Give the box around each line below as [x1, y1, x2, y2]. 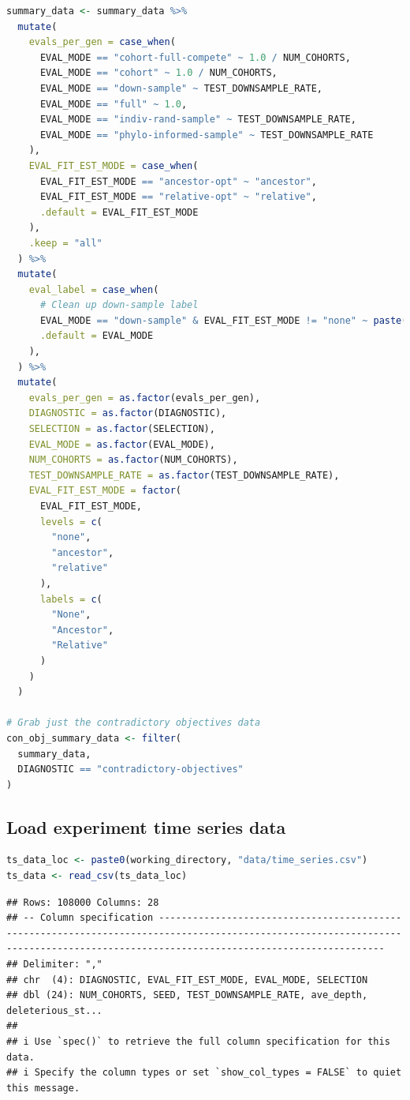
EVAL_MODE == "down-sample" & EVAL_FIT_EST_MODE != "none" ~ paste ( [39, 314, 408, 326]
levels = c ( [39, 516, 102, 527]
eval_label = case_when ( [28, 283, 159, 295]
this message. [6, 1082, 80, 1094]
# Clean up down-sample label [39, 299, 199, 311]
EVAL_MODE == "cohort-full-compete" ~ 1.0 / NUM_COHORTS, [39, 51, 351, 63]
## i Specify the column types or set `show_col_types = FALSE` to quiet [6, 1067, 402, 1079]
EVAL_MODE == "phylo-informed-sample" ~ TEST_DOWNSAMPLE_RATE [39, 129, 374, 141]
